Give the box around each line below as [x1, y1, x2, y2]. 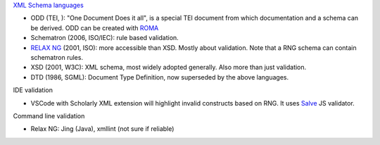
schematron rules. [30, 53, 84, 61]
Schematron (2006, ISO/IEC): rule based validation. [30, 34, 179, 42]
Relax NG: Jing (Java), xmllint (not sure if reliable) [30, 125, 175, 133]
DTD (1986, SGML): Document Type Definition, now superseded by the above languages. [30, 72, 289, 81]
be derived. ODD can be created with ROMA [30, 23, 159, 32]
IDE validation [13, 86, 53, 94]
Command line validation [13, 111, 85, 120]
